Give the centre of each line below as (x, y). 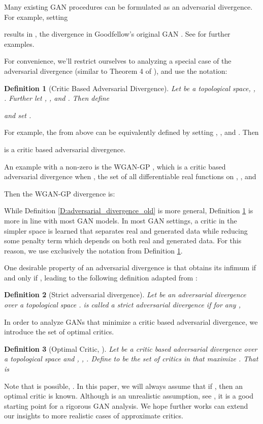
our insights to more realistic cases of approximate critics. (94, 416)
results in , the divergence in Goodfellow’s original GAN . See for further (117, 34)
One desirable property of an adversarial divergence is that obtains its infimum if (130, 267)
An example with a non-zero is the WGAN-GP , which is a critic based (115, 166)
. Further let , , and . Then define (57, 98)
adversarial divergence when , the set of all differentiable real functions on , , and (130, 176)
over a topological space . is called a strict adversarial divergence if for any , (122, 305)
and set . (18, 115)
